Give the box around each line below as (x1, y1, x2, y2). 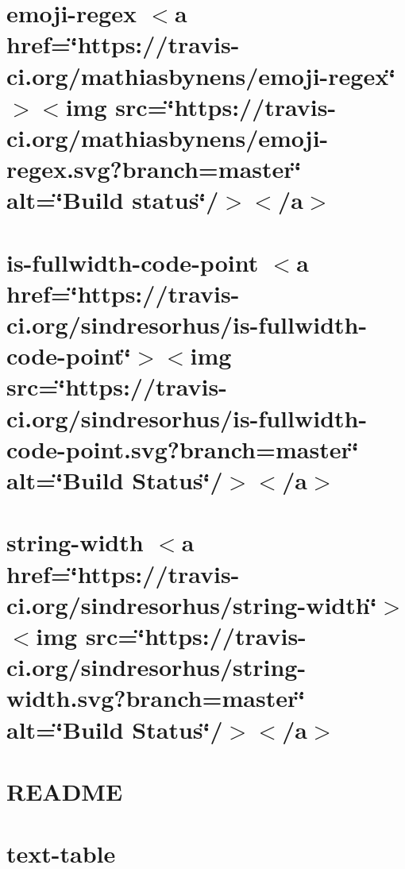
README (6, 774, 123, 807)
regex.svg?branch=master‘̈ (6, 153, 302, 185)
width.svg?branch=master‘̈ (6, 682, 306, 714)
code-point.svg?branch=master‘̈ (6, 432, 359, 465)
